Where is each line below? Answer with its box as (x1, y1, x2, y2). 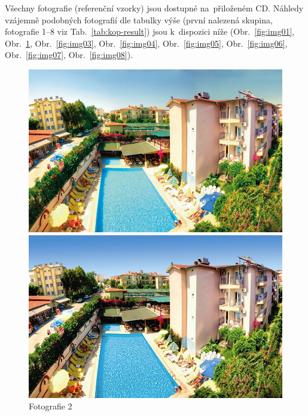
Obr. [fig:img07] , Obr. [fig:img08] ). (5, 48, 133, 61)
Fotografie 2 (29, 400, 72, 412)
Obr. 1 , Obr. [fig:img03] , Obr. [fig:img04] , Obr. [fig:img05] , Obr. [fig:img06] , (5, 37, 288, 49)
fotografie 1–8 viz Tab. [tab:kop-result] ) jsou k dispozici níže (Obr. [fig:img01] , (5, 25, 295, 38)
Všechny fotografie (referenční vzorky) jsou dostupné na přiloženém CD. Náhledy (5, 2, 304, 14)
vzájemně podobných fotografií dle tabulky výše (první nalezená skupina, (5, 13, 273, 26)
